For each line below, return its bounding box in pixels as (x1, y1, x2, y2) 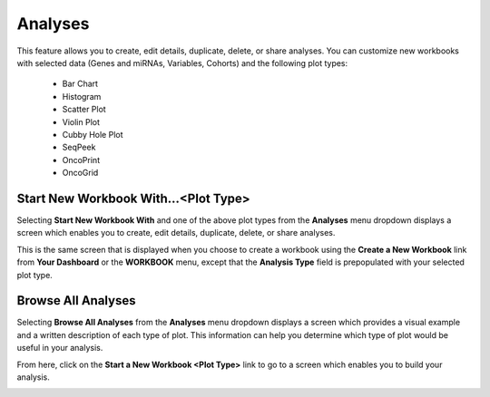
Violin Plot (62, 116, 100, 127)
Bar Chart (62, 78, 99, 90)
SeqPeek (62, 141, 96, 153)
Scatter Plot (62, 104, 106, 115)
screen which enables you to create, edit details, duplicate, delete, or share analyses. (16, 228, 336, 238)
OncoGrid (62, 168, 99, 179)
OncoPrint (62, 154, 100, 165)
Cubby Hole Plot (62, 129, 123, 140)
